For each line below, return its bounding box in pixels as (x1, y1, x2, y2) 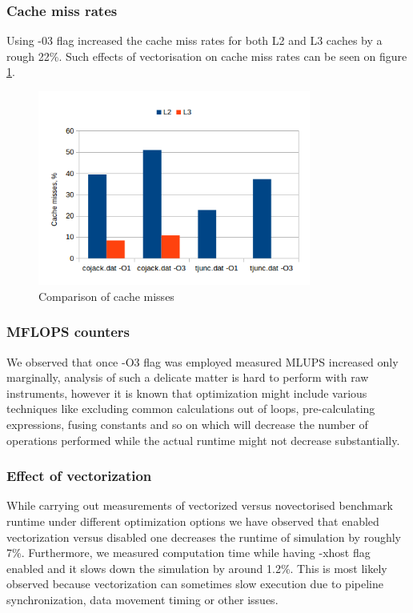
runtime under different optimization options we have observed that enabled (6, 513, 379, 530)
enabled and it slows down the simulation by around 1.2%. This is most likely (6, 559, 387, 576)
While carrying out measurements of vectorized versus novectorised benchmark (6, 497, 393, 514)
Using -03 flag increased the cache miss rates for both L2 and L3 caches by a (6, 32, 383, 49)
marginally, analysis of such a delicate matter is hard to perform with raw (6, 369, 369, 386)
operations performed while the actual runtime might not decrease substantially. (6, 431, 400, 448)
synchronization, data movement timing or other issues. (6, 591, 279, 608)
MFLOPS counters (6, 322, 130, 342)
